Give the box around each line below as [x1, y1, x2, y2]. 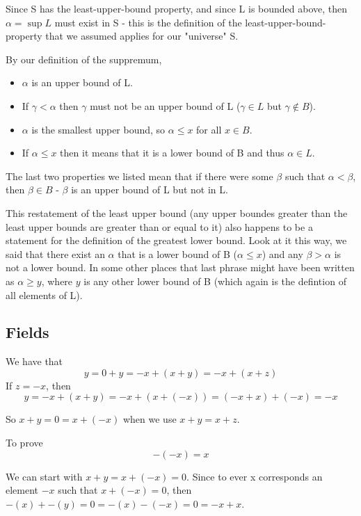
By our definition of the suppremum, [6, 51, 162, 66]
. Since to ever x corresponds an [186, 469, 323, 483]
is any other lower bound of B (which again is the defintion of [83, 273, 346, 288]
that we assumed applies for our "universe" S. [45, 29, 239, 43]
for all [196, 122, 222, 136]
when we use [122, 412, 177, 426]
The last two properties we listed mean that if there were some [6, 168, 273, 183]
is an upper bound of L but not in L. [71, 182, 228, 197]
